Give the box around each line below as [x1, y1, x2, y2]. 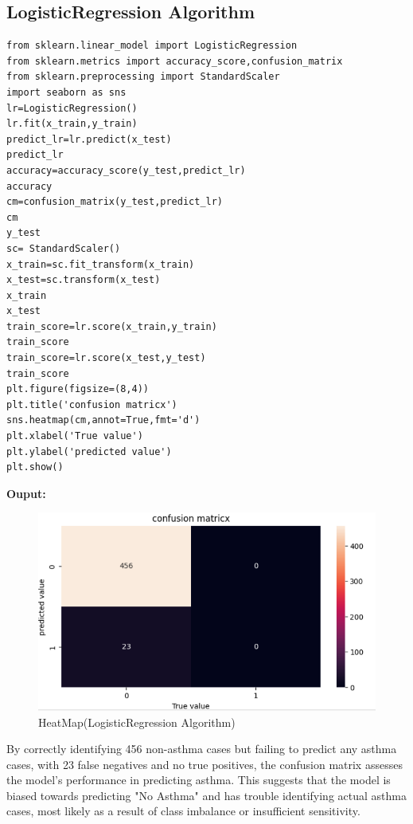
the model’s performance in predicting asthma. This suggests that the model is [6, 771, 391, 788]
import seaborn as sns [6, 86, 127, 98]
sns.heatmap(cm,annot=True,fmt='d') [6, 414, 201, 426]
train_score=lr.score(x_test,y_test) [6, 352, 206, 364]
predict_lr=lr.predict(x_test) [6, 133, 172, 145]
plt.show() [6, 461, 64, 473]
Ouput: [6, 485, 46, 501]
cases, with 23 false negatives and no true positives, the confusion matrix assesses [6, 755, 403, 772]
